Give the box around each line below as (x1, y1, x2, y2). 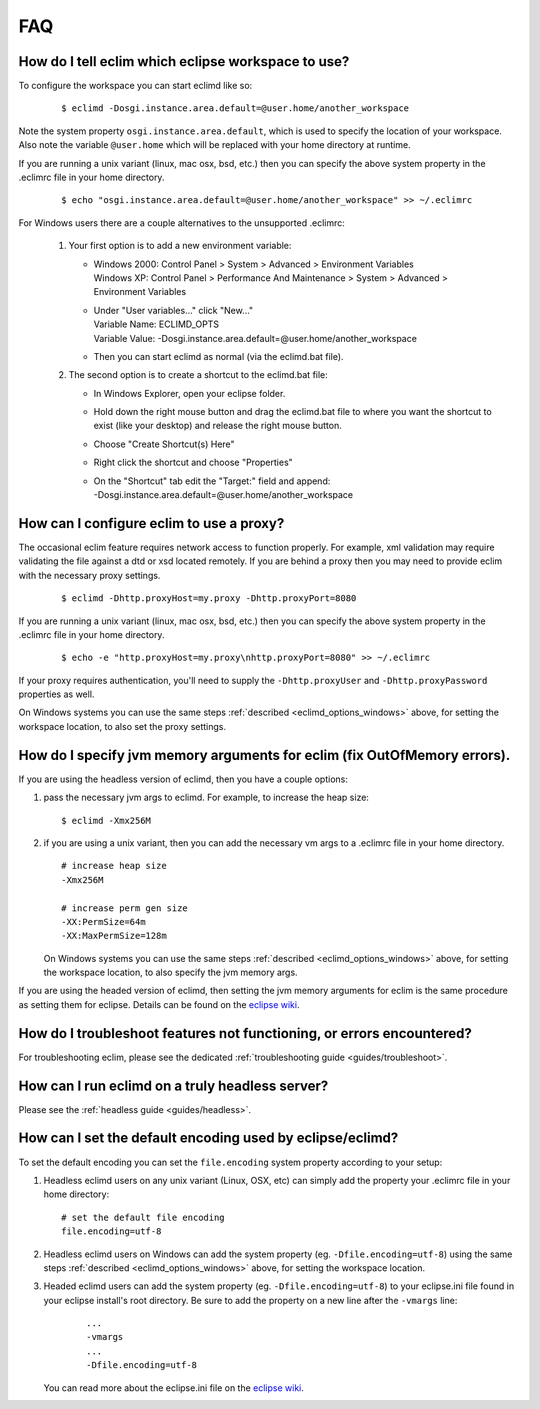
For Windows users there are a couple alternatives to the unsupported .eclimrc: (18, 216, 345, 229)
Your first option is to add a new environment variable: (68, 240, 292, 252)
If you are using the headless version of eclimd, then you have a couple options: (18, 773, 349, 785)
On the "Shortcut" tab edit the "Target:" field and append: (93, 475, 331, 487)
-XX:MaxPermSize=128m (61, 930, 167, 942)
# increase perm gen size (61, 902, 189, 914)
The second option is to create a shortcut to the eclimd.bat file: (68, 369, 329, 381)
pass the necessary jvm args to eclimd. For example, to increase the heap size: (43, 791, 370, 804)
